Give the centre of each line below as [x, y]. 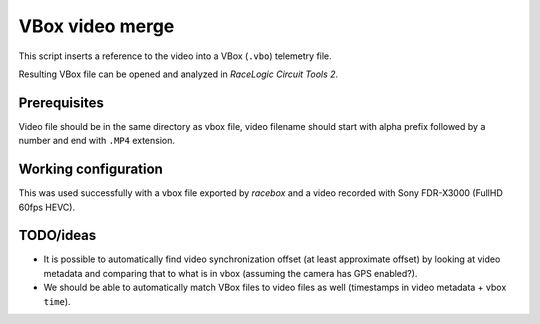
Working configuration [91, 169]
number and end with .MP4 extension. [96, 141]
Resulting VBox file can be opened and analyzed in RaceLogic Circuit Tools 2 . [178, 74]
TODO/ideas [57, 235]
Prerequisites [61, 102]
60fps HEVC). [46, 207]
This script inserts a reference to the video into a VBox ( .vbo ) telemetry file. [175, 56]
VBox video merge [96, 26]
